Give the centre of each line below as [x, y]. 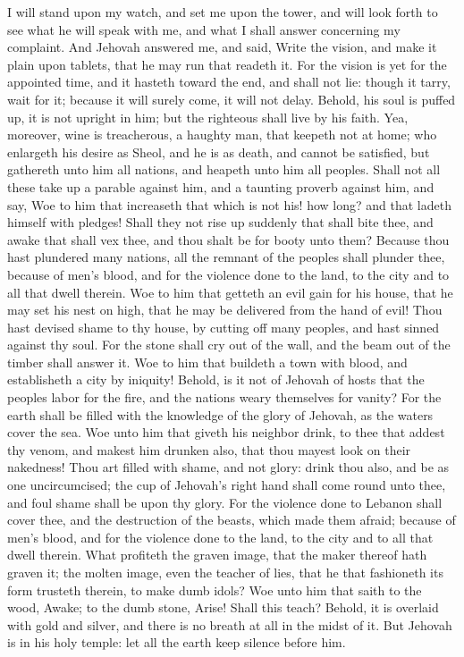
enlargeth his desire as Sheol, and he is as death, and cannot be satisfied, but [219, 152]
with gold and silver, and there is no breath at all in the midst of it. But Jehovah [230, 624]
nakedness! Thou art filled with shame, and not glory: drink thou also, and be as [228, 467]
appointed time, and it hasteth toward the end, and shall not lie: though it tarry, [229, 82]
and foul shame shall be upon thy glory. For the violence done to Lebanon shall [225, 502]
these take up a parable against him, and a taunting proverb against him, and [221, 186]
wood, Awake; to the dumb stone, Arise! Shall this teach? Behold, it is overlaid [223, 607]
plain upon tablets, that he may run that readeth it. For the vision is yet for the [227, 64]
